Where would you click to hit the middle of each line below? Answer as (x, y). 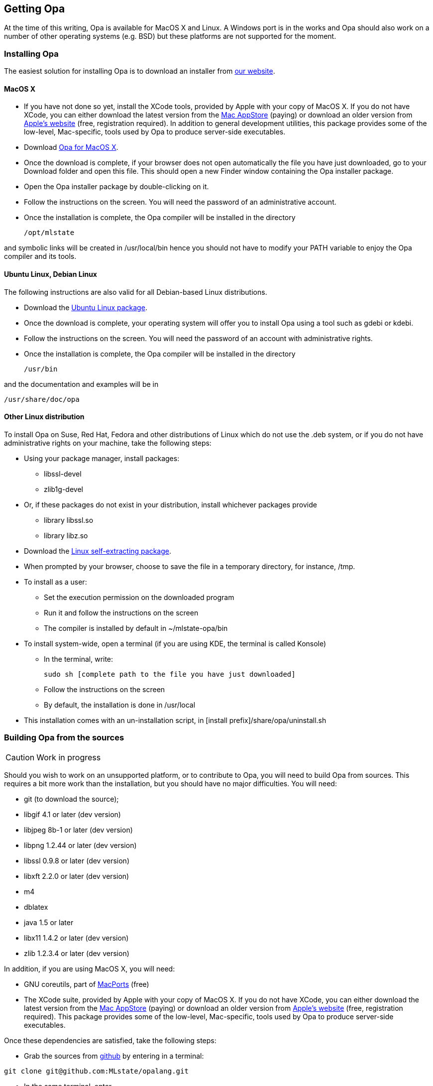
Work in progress (69, 757)
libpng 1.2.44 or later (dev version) (80, 845)
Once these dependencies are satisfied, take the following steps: (110, 1040)
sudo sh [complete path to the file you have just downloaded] (170, 674)
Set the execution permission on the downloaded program (139, 597)
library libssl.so (69, 520)
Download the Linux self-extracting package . (98, 551)
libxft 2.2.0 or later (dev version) (77, 876)
